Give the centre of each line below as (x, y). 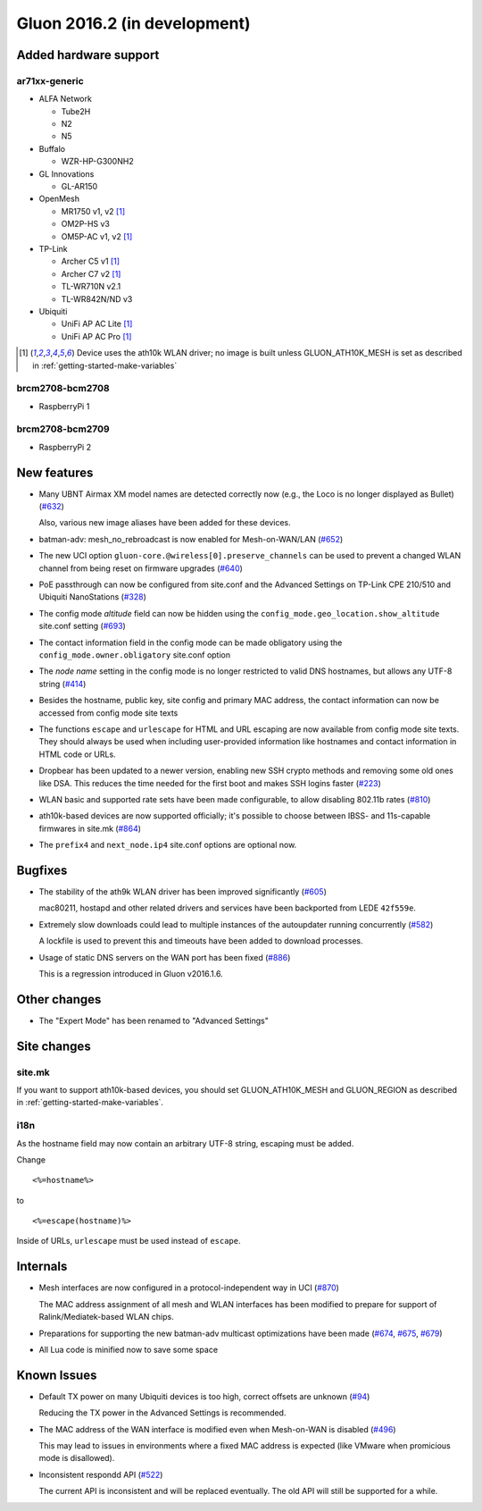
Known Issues (57, 1375)
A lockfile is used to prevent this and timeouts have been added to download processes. (201, 941)
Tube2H (76, 111)
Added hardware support (88, 55)
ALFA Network (66, 99)
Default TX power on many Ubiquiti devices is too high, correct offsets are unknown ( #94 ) (204, 1396)
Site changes (54, 1046)
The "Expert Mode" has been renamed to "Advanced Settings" (154, 1020)
